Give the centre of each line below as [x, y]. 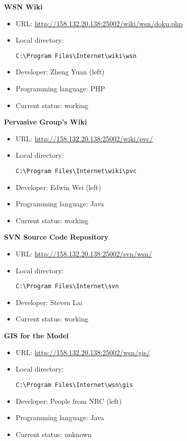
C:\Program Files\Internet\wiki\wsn [76, 56]
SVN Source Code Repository [56, 237]
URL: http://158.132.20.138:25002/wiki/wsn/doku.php [99, 23]
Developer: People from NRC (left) [69, 401]
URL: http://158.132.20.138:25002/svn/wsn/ [84, 254]
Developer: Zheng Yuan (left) [60, 72]
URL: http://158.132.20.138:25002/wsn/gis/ [83, 352]
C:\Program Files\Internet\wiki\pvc [76, 171]
